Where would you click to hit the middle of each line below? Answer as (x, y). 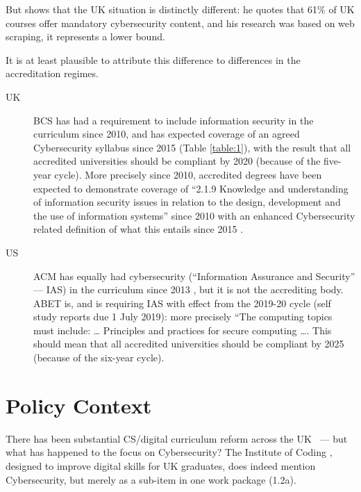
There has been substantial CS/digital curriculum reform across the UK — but (177, 438)
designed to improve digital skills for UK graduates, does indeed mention (161, 465)
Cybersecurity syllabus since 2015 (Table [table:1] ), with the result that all (192, 147)
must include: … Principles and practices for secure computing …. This (183, 330)
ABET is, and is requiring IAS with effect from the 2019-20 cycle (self (182, 303)
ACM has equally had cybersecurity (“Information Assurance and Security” (194, 276)
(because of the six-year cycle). (99, 358)
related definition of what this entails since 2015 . (138, 229)
